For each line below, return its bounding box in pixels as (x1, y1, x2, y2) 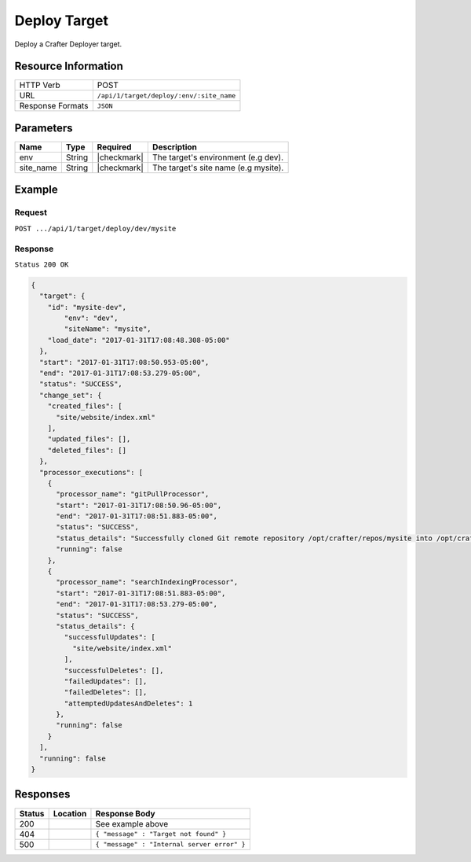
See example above (95, 818, 169, 829)
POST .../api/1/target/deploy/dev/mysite (14, 224, 177, 233)
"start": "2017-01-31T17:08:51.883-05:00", (56, 588, 226, 598)
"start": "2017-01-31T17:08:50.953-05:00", (39, 358, 210, 367)
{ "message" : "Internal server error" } (95, 840, 246, 849)
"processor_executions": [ (39, 468, 144, 477)
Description (152, 142, 198, 153)
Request (14, 207, 47, 218)
